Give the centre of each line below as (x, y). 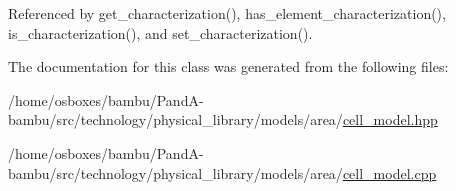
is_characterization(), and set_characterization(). (160, 32)
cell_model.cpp (389, 172)
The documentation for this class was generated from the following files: (228, 66)
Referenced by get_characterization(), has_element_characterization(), (227, 13)
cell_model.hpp (390, 119)
